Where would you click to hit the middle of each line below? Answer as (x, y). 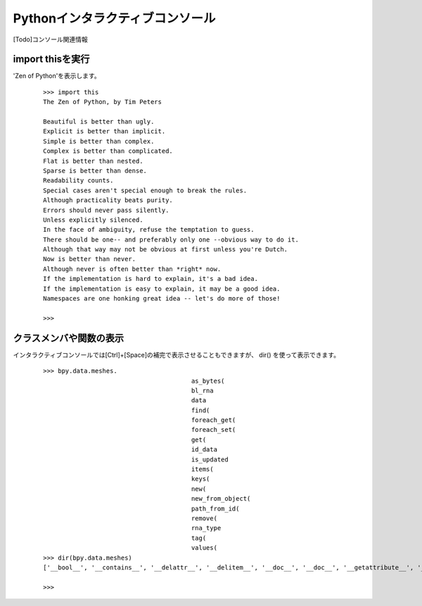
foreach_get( (213, 420)
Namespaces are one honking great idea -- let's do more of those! (162, 299)
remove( (204, 518)
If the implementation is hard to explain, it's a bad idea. (151, 279)
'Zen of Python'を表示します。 (57, 76)
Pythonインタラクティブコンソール (114, 18)
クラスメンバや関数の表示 (69, 338)
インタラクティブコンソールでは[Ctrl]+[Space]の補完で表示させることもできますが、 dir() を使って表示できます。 (177, 355)
